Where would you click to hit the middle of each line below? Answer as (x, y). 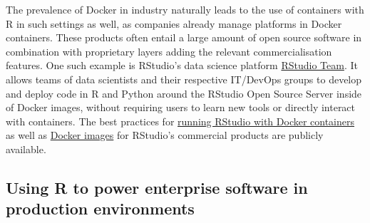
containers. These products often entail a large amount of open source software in (184, 37)
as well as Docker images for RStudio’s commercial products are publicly (165, 135)
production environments (100, 208)
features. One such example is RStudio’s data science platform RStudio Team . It (182, 65)
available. (26, 149)
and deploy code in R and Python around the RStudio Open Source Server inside (184, 93)
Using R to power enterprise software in (157, 187)
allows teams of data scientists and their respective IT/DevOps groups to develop (184, 79)
